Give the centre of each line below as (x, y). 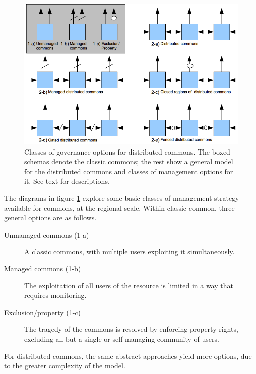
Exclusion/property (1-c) (43, 312)
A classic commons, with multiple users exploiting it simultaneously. (130, 251)
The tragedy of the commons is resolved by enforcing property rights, (131, 329)
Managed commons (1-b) (43, 268)
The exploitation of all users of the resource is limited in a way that (129, 285)
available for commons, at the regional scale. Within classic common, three (119, 208)
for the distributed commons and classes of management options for (129, 171)
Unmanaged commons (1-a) (47, 234)
